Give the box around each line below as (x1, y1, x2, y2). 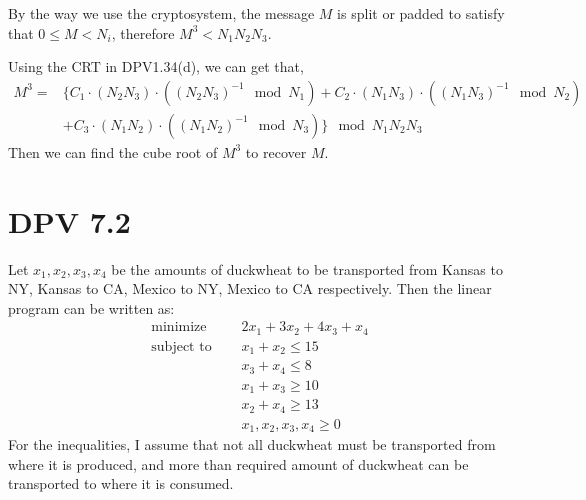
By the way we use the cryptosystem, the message (8, 3, 315, 23)
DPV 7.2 (8, 200, 131, 241)
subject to (151, 339, 212, 354)
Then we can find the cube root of (8, 141, 218, 162)
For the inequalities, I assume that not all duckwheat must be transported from (8, 434, 496, 455)
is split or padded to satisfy (337, 3, 505, 23)
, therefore (111, 22, 175, 43)
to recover (245, 141, 307, 162)
